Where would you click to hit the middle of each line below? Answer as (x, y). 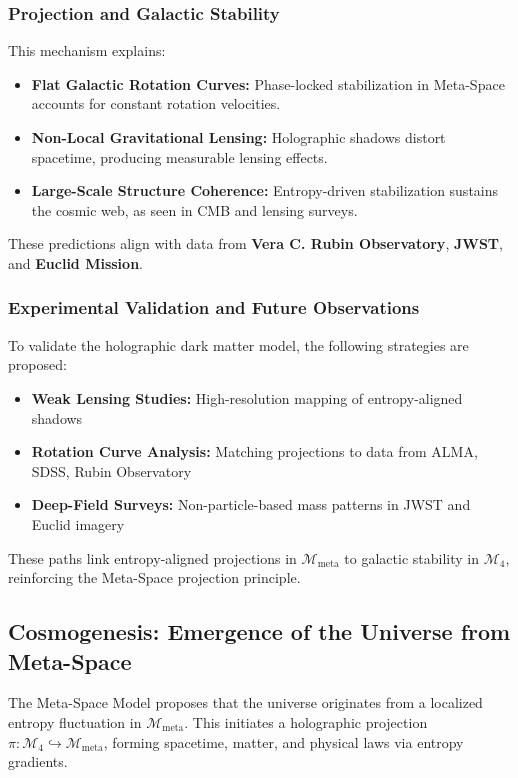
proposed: (37, 364)
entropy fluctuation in (75, 721)
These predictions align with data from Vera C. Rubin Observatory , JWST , (255, 243)
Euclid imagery (78, 523)
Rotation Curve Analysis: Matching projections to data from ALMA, (254, 451)
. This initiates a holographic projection (306, 721)
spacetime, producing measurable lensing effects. (179, 156)
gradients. (38, 761)
